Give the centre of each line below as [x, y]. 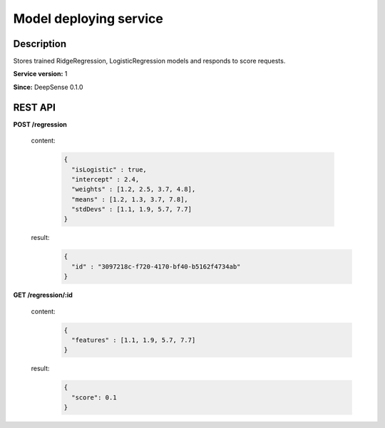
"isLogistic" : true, [109, 169]
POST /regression [40, 124]
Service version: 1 [40, 74]
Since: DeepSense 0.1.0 [48, 87]
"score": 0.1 [94, 397]
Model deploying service [88, 19]
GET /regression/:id [43, 295]
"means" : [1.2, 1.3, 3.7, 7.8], [130, 199]
